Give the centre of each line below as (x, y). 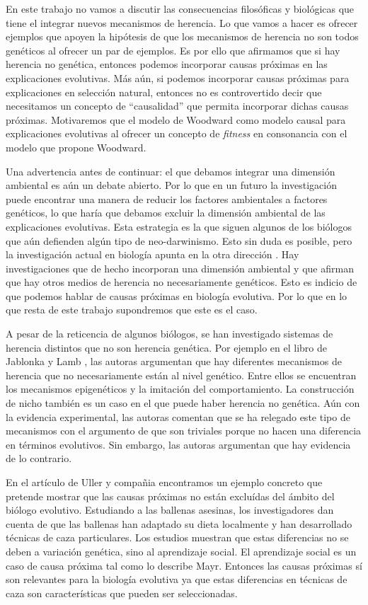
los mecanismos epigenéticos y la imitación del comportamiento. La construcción (180, 389)
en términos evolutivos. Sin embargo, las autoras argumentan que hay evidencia (178, 444)
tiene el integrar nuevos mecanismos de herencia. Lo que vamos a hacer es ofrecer (182, 22)
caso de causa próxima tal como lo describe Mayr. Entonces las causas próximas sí (184, 565)
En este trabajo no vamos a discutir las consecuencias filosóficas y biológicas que (180, 8)
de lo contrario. (39, 458)
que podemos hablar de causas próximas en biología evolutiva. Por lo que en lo (177, 295)
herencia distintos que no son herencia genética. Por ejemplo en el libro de (167, 347)
